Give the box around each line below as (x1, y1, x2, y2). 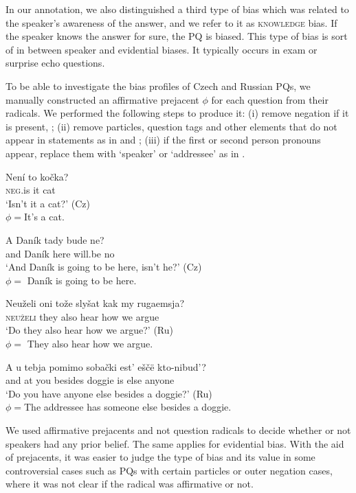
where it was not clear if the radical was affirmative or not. (5, 477, 254, 491)
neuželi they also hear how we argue (5, 309, 159, 323)
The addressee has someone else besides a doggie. (24, 400, 232, 414)
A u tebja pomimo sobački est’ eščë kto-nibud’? (5, 359, 206, 374)
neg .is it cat (5, 183, 56, 197)
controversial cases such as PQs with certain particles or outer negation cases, (5, 463, 333, 477)
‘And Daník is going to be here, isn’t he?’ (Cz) (5, 260, 202, 274)
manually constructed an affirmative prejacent (5, 92, 199, 106)
